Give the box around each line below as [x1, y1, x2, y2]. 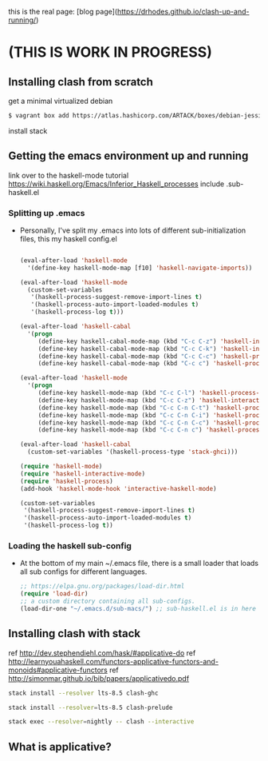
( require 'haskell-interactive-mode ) [19, 469, 146, 478]
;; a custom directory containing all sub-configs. [19, 597, 195, 606]
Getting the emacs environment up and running [8, 149, 249, 163]
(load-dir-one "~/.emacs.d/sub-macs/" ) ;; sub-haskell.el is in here [19, 605, 257, 613]
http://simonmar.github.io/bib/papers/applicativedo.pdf [8, 673, 190, 683]
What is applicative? [8, 739, 112, 754]
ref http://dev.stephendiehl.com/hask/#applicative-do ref [8, 647, 196, 658]
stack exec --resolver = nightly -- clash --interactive [8, 718, 195, 726]
